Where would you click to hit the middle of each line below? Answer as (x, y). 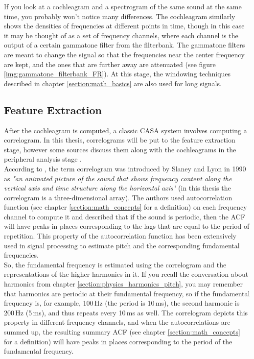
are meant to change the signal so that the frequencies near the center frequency (124, 54)
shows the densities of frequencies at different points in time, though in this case (124, 26)
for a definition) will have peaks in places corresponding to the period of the (118, 341)
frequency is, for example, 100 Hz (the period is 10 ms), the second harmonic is (122, 303)
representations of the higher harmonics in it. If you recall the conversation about (126, 274)
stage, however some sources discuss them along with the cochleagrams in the (120, 149)
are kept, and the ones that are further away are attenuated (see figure (110, 64)
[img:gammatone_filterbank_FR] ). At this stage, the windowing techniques (117, 74)
